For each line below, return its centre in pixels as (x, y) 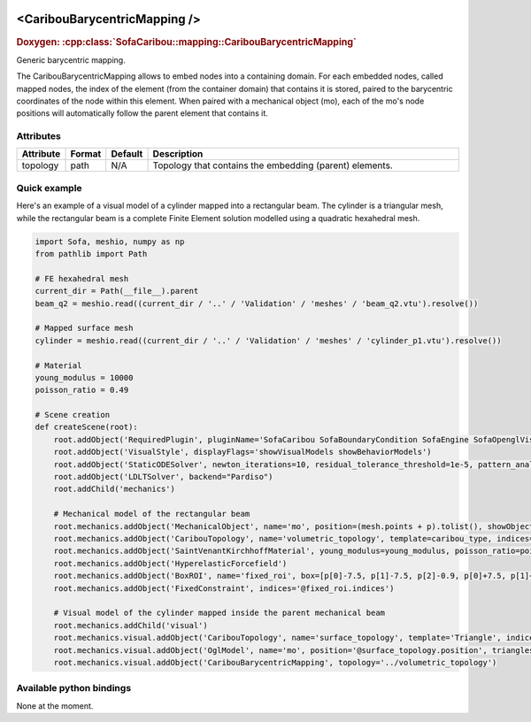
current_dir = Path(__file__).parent (117, 291)
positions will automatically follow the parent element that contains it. (142, 113)
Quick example (50, 188)
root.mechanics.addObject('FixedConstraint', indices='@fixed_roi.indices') (224, 588)
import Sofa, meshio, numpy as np (110, 242)
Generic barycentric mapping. (71, 60)
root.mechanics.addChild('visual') (131, 625)
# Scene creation (73, 415)
